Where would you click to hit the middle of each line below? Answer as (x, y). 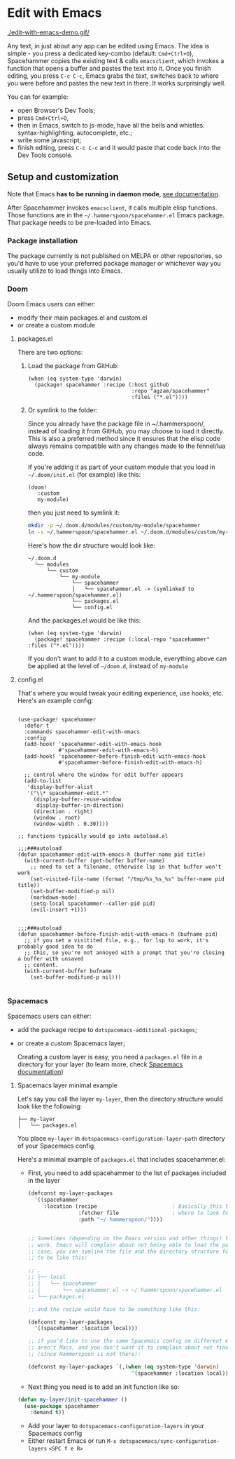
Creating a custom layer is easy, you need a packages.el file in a (110, 1057)
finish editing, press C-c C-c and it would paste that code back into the (119, 147)
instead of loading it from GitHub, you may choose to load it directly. (126, 431)
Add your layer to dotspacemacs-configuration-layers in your (116, 1426)
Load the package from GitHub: (73, 366)
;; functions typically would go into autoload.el (93, 836)
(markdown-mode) (54, 898)
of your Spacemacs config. (56, 1146)
